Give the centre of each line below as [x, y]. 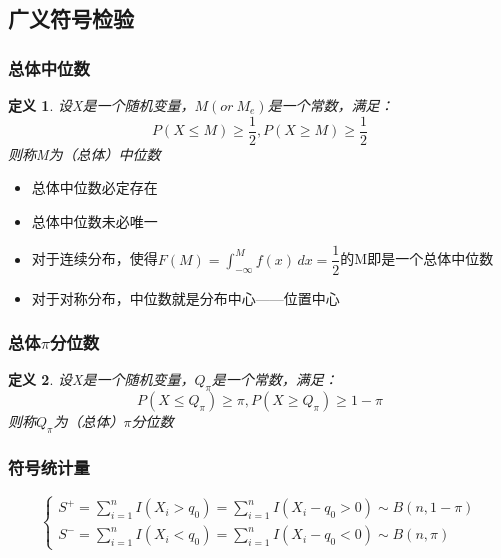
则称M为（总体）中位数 [84, 153]
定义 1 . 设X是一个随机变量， [101, 105]
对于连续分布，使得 [94, 258]
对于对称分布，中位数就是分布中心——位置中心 [185, 297]
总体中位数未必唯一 [94, 220]
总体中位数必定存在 [94, 187]
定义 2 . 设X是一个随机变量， [101, 379]
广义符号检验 [71, 18]
